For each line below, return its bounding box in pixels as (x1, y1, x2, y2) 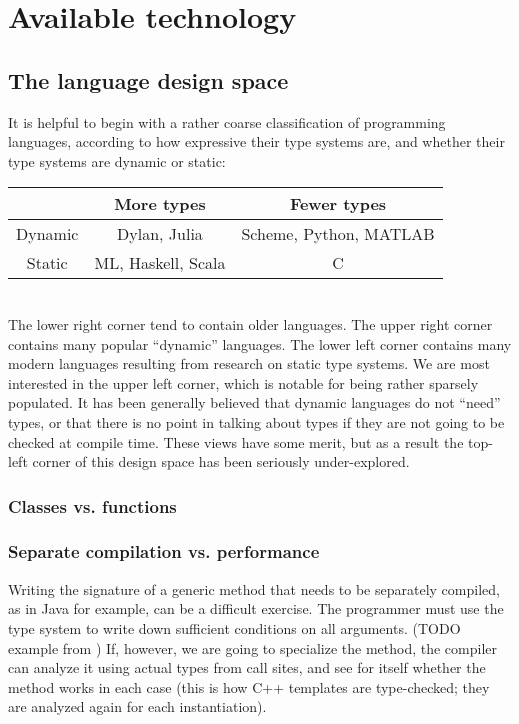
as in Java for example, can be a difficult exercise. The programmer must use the (8, 598, 504, 619)
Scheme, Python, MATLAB (241, 222, 435, 246)
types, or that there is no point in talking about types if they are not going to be (8, 411, 505, 432)
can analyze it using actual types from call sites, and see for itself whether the (8, 657, 486, 678)
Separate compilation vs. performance (8, 539, 320, 564)
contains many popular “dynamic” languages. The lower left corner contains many (8, 333, 512, 354)
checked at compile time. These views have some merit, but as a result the (8, 431, 464, 452)
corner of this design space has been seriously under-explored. (32, 451, 410, 472)
